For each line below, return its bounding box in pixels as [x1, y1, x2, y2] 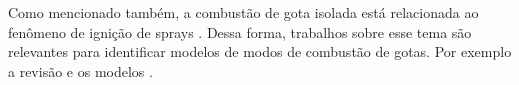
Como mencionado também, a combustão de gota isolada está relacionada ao [8, 2, 479, 22]
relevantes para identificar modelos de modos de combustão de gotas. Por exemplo [8, 41, 512, 62]
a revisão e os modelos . [8, 60, 153, 81]
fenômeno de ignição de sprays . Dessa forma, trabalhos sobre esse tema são [8, 21, 472, 42]
